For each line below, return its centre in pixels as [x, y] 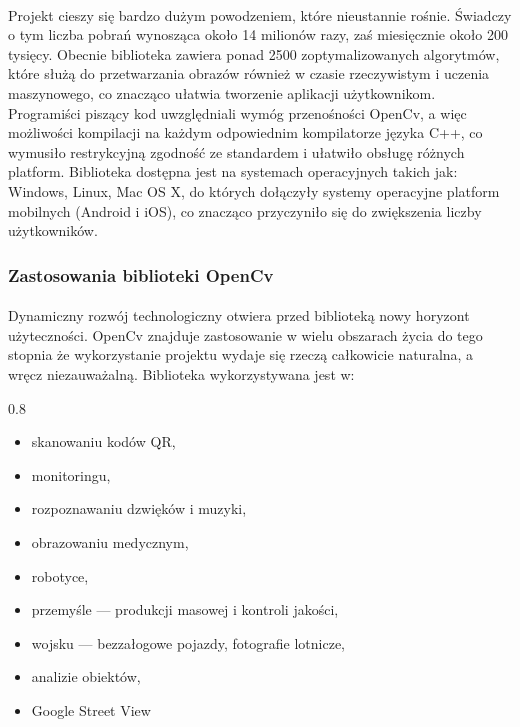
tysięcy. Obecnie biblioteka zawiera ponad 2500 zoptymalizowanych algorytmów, [254, 53]
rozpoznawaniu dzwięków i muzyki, [139, 508]
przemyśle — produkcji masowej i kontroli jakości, [185, 609]
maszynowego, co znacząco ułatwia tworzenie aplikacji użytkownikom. [222, 92]
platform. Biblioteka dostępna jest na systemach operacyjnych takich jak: [233, 171]
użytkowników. [53, 230]
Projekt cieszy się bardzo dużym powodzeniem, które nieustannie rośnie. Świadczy [260, 14]
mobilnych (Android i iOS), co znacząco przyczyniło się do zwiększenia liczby [245, 210]
